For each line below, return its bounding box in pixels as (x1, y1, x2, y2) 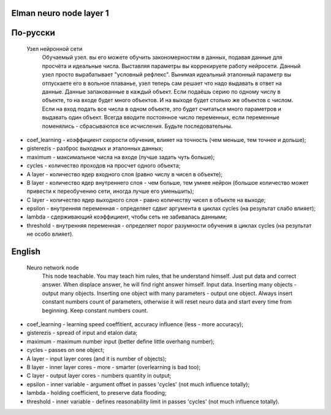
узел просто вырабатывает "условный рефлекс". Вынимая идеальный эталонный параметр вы (42, 71, 291, 78)
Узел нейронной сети (26, 45, 83, 53)
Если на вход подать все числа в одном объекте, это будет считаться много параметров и (42, 105, 281, 113)
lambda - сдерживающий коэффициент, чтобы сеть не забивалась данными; (26, 213, 227, 220)
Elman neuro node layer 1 (11, 8, 109, 18)
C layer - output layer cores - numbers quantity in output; (26, 372, 172, 379)
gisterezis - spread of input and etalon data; (26, 329, 138, 337)
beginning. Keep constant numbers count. (42, 307, 148, 314)
